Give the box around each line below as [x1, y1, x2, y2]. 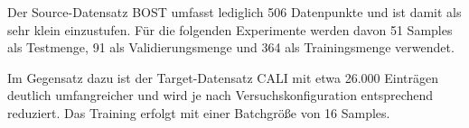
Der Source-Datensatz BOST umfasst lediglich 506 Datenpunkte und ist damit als [7, 3, 462, 21]
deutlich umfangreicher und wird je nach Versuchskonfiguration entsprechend [7, 86, 434, 105]
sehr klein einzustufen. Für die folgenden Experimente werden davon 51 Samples [7, 20, 453, 39]
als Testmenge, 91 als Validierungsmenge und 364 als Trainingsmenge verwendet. [7, 38, 455, 57]
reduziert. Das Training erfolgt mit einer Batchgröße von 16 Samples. [7, 103, 390, 122]
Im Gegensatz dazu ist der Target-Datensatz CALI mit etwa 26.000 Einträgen [7, 68, 438, 87]
